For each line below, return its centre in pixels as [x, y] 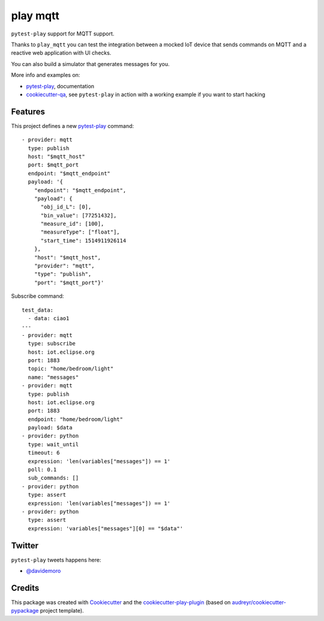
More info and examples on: [46, 75]
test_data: [38, 310]
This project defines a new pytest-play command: [73, 126]
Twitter [25, 546]
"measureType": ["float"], [80, 232]
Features [28, 111]
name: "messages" [53, 377]
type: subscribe [52, 344]
